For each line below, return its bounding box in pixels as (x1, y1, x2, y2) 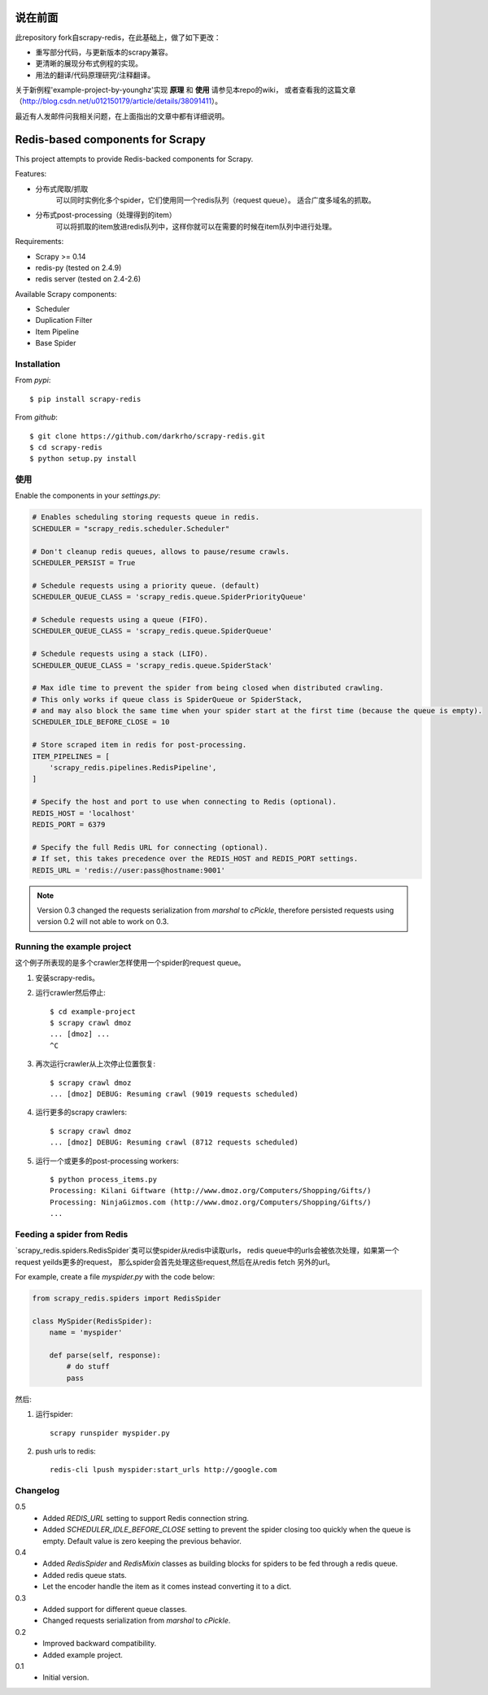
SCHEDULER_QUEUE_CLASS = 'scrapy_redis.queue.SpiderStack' (32, 660, 272, 670)
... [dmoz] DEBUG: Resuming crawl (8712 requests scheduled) (50, 1138, 298, 1147)
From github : (15, 412, 59, 422)
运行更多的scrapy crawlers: (35, 1107, 128, 1118)
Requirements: (15, 237, 64, 246)
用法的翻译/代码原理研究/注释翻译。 (35, 70, 155, 80)
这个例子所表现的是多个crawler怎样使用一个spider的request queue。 (15, 958, 246, 968)
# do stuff (66, 1362, 110, 1371)
